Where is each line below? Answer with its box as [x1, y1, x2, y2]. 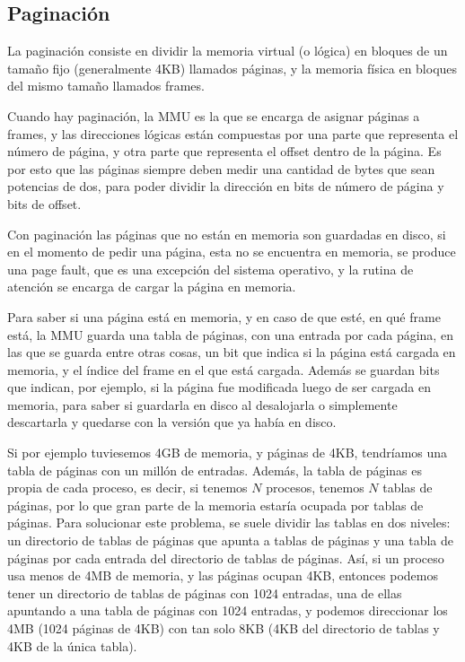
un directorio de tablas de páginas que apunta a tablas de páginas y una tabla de [7, 531, 454, 550]
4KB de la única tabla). [7, 636, 137, 655]
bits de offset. [7, 194, 82, 213]
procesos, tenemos [266, 478, 364, 497]
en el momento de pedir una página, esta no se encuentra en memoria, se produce [7, 242, 456, 261]
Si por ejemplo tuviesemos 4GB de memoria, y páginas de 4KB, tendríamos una [7, 443, 448, 462]
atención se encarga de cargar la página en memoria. [7, 277, 296, 296]
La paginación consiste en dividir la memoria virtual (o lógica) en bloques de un [7, 41, 448, 60]
